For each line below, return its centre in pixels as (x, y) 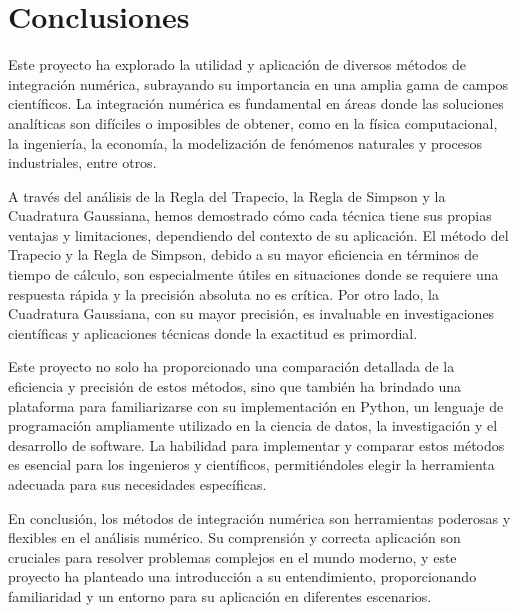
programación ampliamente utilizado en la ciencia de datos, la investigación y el (253, 425)
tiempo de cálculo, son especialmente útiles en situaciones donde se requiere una (253, 274)
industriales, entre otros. (82, 162)
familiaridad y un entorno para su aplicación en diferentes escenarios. (220, 595)
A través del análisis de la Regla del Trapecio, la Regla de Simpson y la (227, 195)
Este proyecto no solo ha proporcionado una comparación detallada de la (231, 366)
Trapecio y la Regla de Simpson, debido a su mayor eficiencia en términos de (243, 254)
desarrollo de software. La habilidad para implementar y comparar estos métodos (256, 444)
